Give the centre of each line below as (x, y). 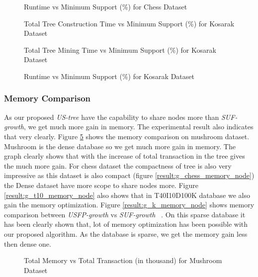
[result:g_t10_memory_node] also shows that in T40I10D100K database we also (127, 195)
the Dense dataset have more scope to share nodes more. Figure (101, 185)
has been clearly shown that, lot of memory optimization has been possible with (126, 224)
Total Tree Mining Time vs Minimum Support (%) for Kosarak (120, 49)
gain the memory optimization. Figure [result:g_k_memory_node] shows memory (129, 205)
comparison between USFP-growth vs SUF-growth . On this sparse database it (125, 214)
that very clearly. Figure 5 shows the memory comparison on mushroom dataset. (127, 136)
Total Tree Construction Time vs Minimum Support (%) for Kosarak (129, 23)
